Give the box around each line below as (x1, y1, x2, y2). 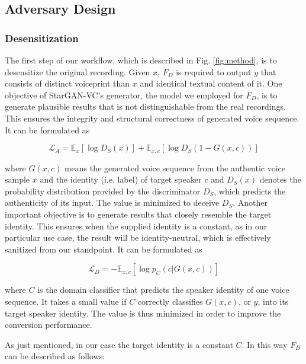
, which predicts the (214, 184, 286, 197)
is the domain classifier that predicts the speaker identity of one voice (37, 283, 289, 296)
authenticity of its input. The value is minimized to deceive (5, 196, 220, 209)
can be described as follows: (5, 350, 105, 362)
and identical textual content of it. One (140, 77, 282, 90)
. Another (233, 196, 268, 209)
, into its (257, 295, 289, 307)
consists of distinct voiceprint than (5, 77, 130, 90)
